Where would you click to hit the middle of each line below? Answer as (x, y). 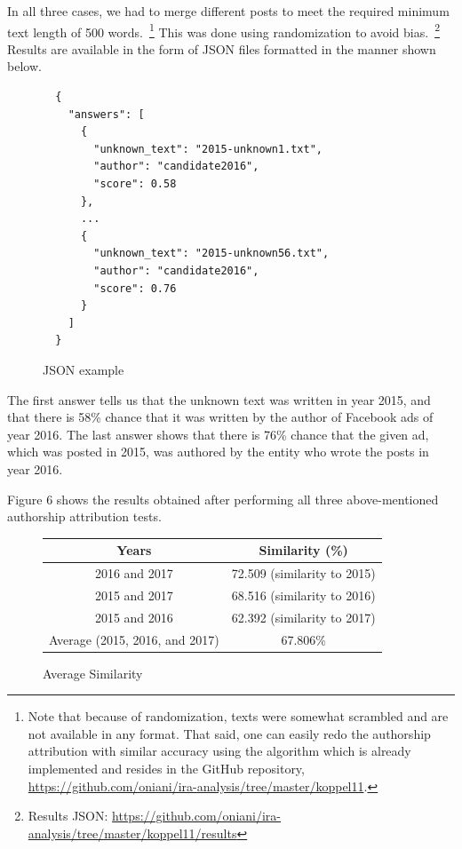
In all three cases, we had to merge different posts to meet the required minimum (228, 11)
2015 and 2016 (134, 617)
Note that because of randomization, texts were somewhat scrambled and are (238, 716)
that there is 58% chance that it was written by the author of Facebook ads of (220, 417)
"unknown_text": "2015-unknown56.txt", (211, 254)
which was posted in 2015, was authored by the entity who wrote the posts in (218, 452)
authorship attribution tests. (84, 516)
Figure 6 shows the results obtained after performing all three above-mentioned (223, 499)
